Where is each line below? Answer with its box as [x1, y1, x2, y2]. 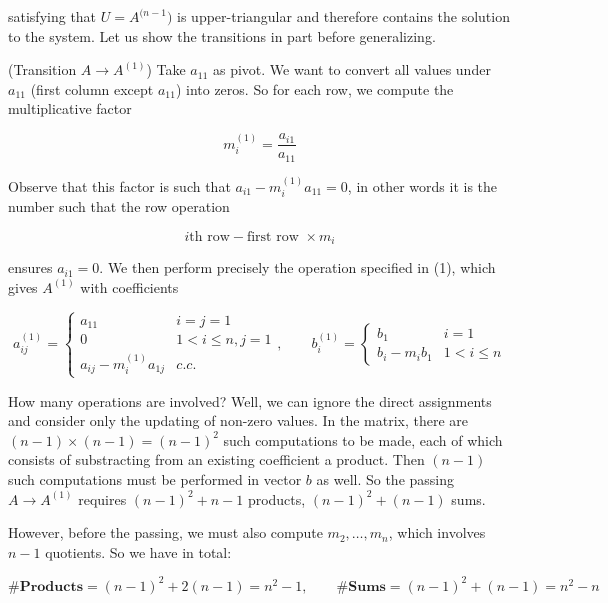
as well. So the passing [316, 468, 455, 489]
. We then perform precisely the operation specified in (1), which [99, 257, 496, 278]
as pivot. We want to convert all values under [212, 59, 491, 80]
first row [246, 229, 299, 244]
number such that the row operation [8, 196, 230, 217]
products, [247, 488, 306, 509]
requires [78, 488, 127, 509]
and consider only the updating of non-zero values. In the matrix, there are [8, 410, 469, 431]
